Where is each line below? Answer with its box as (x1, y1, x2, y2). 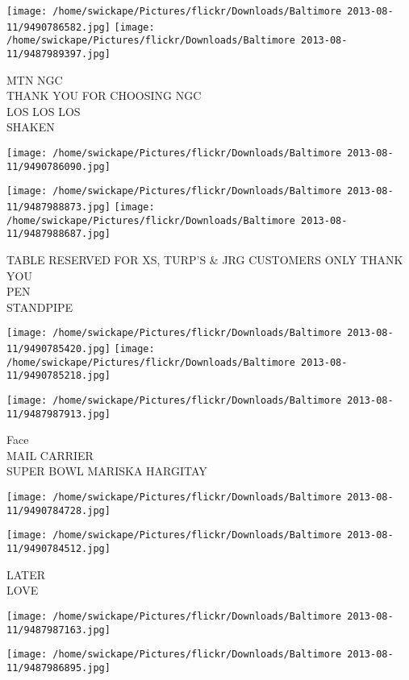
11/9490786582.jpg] (6, 21, 111, 33)
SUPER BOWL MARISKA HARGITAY (6, 462, 207, 479)
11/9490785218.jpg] (6, 370, 111, 382)
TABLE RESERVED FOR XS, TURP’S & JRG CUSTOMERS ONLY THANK (6, 251, 403, 267)
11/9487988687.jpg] (6, 228, 111, 240)
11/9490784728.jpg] (6, 504, 111, 516)
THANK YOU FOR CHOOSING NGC (6, 87, 202, 104)
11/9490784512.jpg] (6, 543, 111, 554)
